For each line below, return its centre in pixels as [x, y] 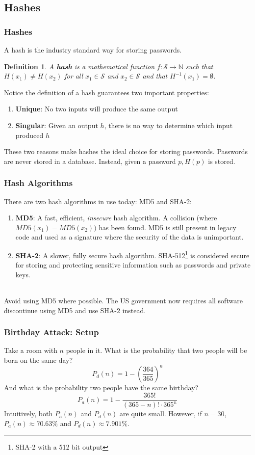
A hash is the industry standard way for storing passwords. [93, 50]
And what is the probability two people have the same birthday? [101, 388]
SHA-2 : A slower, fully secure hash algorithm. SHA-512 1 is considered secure [132, 254]
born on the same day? [38, 360]
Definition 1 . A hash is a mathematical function [79, 66]
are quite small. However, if [161, 414]
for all [74, 76]
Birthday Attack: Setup [51, 332]
